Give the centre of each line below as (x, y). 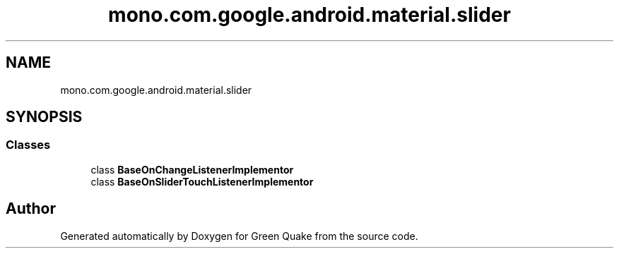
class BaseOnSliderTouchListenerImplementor (202, 181)
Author (31, 209)
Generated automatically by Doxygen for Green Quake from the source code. (239, 236)
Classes (28, 145)
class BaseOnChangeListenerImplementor (192, 169)
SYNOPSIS (44, 117)
